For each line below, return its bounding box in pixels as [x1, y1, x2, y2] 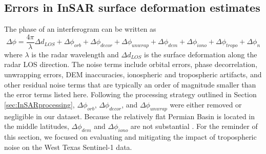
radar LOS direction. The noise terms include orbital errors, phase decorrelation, [4, 59, 258, 70]
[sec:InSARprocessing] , [4, 99, 75, 109]
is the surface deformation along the [144, 49, 257, 59]
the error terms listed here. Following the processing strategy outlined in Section [4, 89, 257, 100]
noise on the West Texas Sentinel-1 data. [4, 141, 132, 152]
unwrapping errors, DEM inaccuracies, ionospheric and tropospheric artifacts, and [4, 69, 262, 80]
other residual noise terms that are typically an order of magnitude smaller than [4, 79, 256, 90]
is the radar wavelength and [31, 49, 119, 59]
